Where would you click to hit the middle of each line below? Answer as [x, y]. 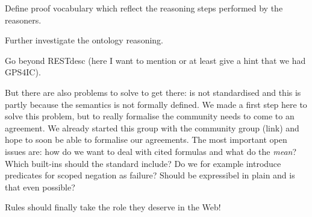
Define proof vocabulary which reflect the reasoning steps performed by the [144, 8]
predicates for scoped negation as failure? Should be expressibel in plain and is [150, 175]
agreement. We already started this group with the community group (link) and [152, 127]
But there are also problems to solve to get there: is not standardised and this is [153, 92]
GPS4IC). [23, 72]
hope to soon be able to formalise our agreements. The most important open [146, 140]
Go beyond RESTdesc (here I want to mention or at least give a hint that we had [155, 60]
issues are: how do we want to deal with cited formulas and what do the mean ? [151, 151]
